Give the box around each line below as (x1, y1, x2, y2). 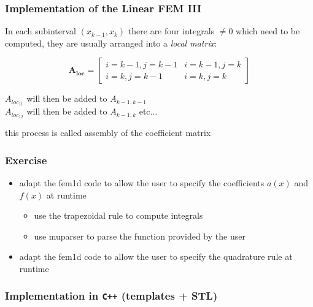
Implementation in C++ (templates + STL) (5, 288, 218, 303)
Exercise (5, 152, 47, 167)
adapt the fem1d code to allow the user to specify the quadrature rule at (19, 250, 293, 263)
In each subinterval (5, 25, 77, 37)
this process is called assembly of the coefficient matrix (5, 126, 211, 139)
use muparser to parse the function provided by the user (34, 229, 245, 242)
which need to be (236, 25, 300, 37)
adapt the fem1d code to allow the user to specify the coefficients (19, 176, 265, 189)
